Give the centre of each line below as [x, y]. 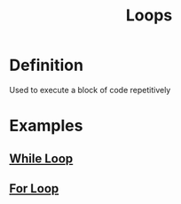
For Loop [34, 188]
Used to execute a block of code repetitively [90, 90]
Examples [46, 126]
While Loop [41, 158]
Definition [47, 65]
